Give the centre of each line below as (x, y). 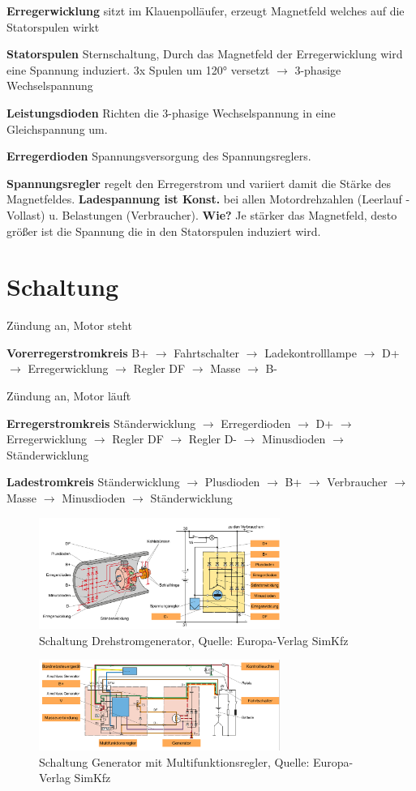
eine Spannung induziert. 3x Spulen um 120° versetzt (138, 69)
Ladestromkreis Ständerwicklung (93, 482)
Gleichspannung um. (57, 128)
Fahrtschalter (207, 352)
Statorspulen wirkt (53, 26)
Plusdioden (232, 482)
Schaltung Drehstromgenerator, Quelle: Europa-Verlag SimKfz (194, 640)
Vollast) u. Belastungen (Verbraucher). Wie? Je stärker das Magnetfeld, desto (202, 214)
